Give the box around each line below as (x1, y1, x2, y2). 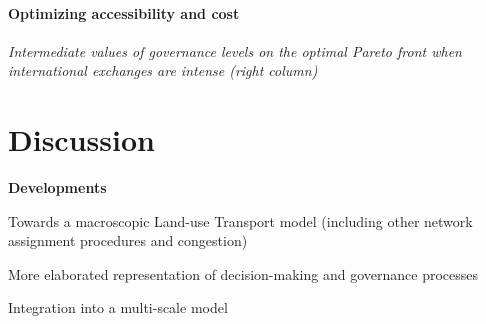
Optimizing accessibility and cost (8, 2, 240, 23)
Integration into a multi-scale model (8, 297, 228, 318)
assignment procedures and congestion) (8, 230, 248, 251)
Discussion (8, 119, 155, 160)
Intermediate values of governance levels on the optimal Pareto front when (8, 40, 462, 61)
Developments (8, 177, 107, 198)
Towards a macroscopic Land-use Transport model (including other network (8, 210, 473, 231)
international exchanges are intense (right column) (8, 60, 318, 81)
